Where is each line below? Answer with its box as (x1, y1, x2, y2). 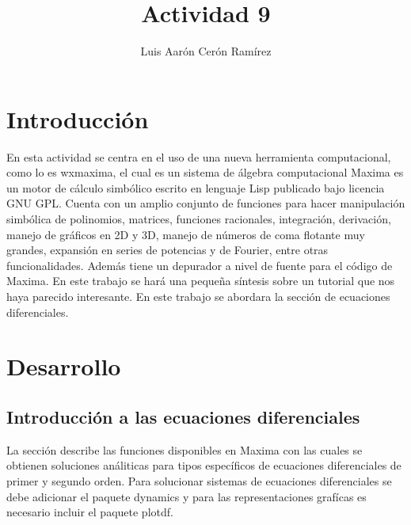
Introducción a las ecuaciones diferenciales (6, 404, 360, 428)
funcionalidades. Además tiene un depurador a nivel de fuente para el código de (6, 257, 393, 273)
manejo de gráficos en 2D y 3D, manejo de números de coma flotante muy (6, 226, 365, 242)
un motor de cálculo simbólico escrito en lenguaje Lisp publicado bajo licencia (6, 179, 385, 196)
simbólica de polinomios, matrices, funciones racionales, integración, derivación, (6, 211, 391, 227)
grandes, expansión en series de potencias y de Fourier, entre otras (6, 242, 329, 258)
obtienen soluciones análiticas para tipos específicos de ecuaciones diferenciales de (6, 457, 401, 474)
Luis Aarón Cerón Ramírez (140, 43, 272, 59)
